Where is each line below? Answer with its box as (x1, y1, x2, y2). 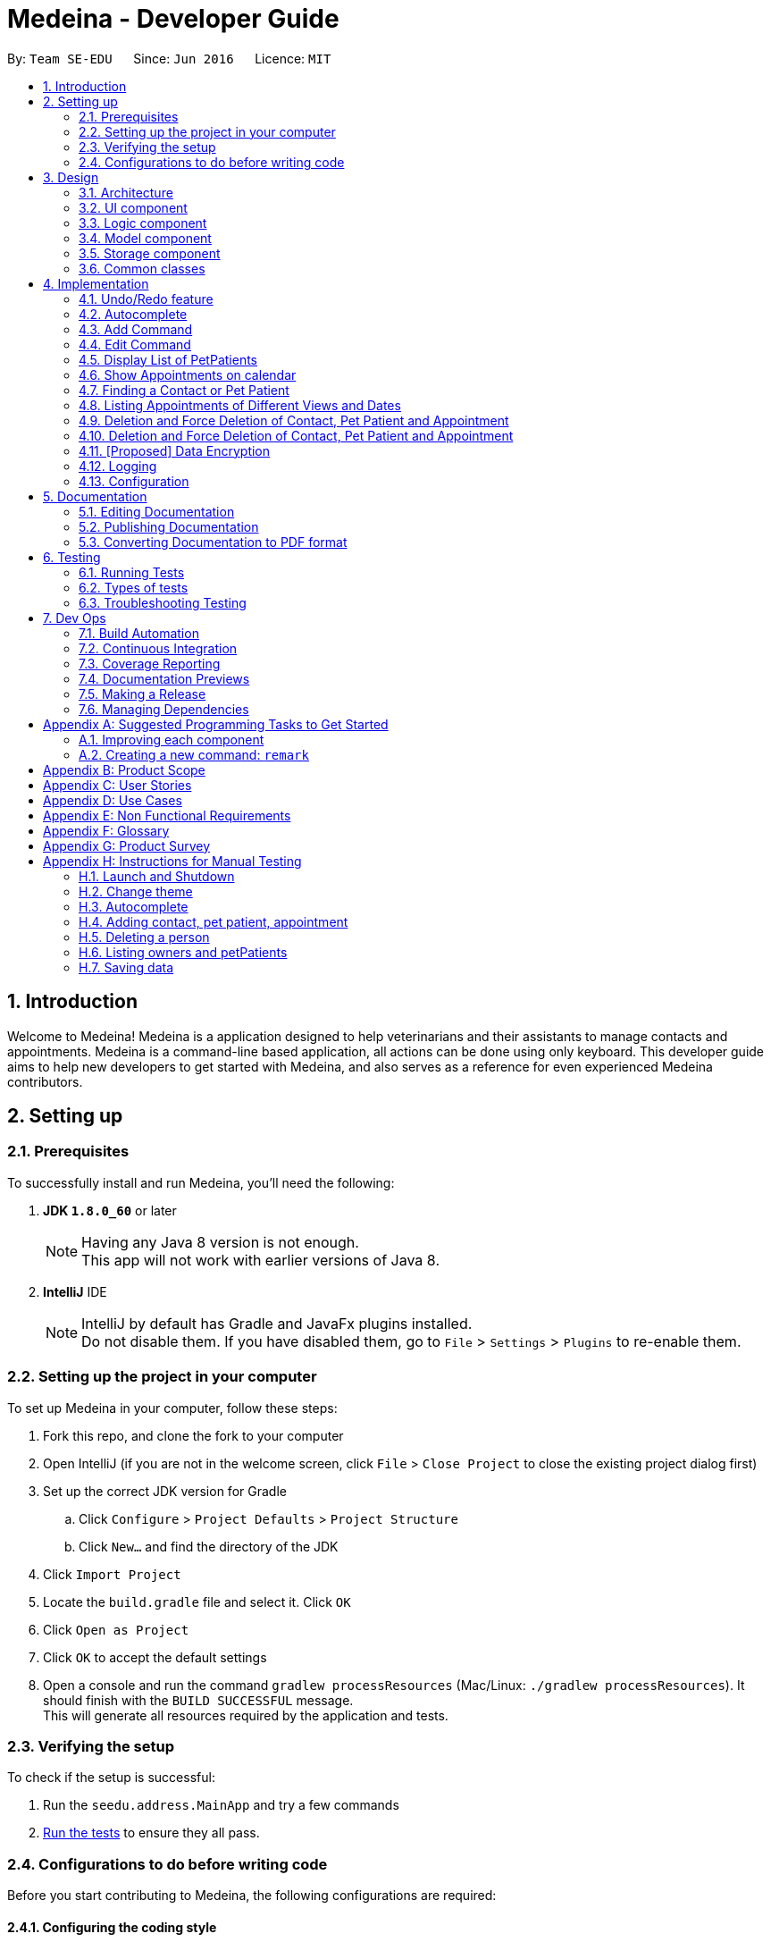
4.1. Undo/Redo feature (79, 290, 214, 307)
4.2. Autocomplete (79, 306, 188, 322)
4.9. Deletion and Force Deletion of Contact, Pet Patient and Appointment (79, 412, 509, 428)
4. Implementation (43, 275, 149, 291)
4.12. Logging (79, 458, 157, 474)
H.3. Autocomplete (79, 898, 189, 914)
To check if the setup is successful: (7, 1770, 215, 1786)
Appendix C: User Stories (43, 777, 192, 793)
